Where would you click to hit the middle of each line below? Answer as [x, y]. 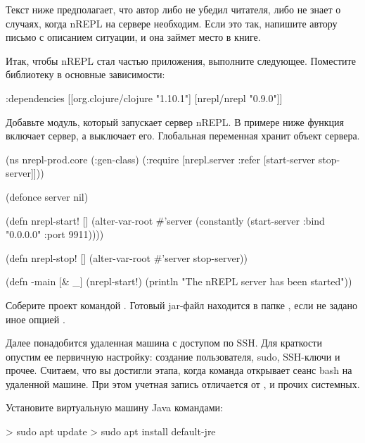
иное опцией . [36, 319]
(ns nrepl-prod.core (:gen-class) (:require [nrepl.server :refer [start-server [161, 159]
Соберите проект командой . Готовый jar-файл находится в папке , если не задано [182, 305]
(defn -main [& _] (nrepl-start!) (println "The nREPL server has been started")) [179, 281]
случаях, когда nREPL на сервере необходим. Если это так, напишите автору [172, 23]
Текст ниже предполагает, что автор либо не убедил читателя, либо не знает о [173, 9]
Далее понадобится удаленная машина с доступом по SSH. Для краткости [164, 343]
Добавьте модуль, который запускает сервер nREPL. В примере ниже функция [175, 121]
